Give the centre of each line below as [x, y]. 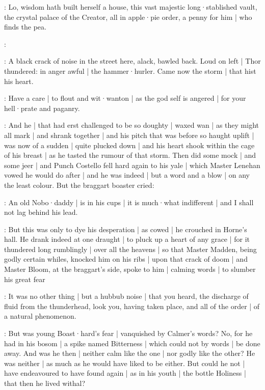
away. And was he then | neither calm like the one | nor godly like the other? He [130, 353]
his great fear [25, 279]
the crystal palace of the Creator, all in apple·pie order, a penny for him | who [128, 17]
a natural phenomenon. [40, 316]
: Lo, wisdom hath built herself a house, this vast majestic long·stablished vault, [131, 7]
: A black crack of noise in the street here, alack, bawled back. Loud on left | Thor [132, 61]
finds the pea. [25, 27]
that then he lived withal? [45, 383]
